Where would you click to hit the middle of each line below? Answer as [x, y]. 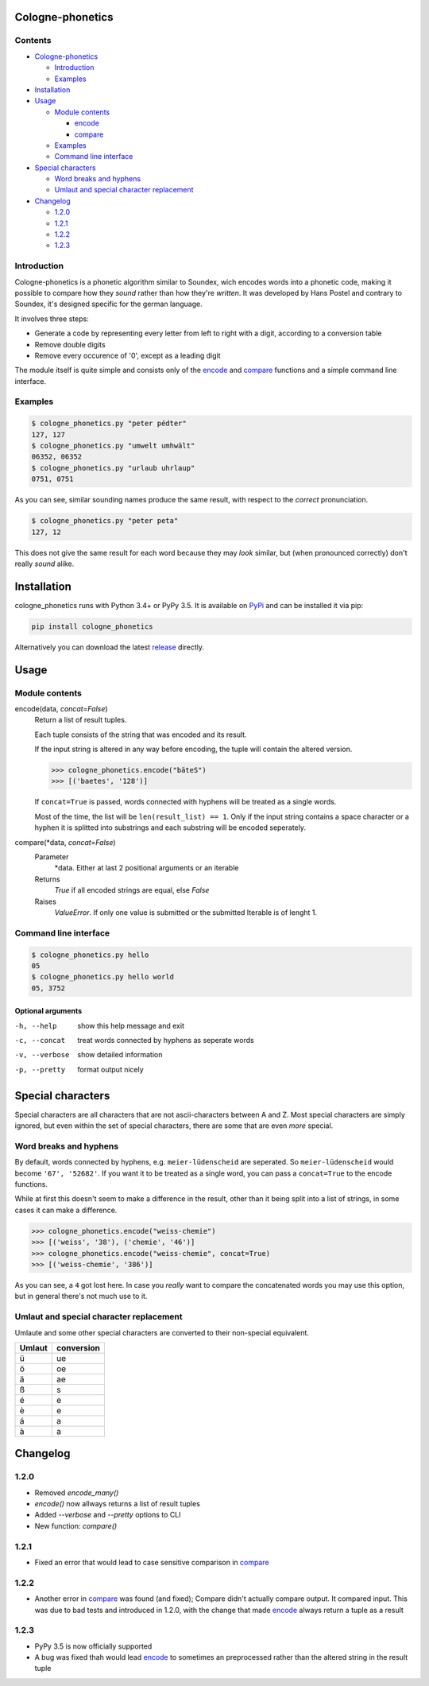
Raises [46, 901]
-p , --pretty [40, 1070]
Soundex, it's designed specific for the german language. [108, 304]
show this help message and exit [131, 1025]
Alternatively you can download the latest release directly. [110, 647]
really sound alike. [44, 564]
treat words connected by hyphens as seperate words [166, 1041]
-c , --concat [40, 1041]
